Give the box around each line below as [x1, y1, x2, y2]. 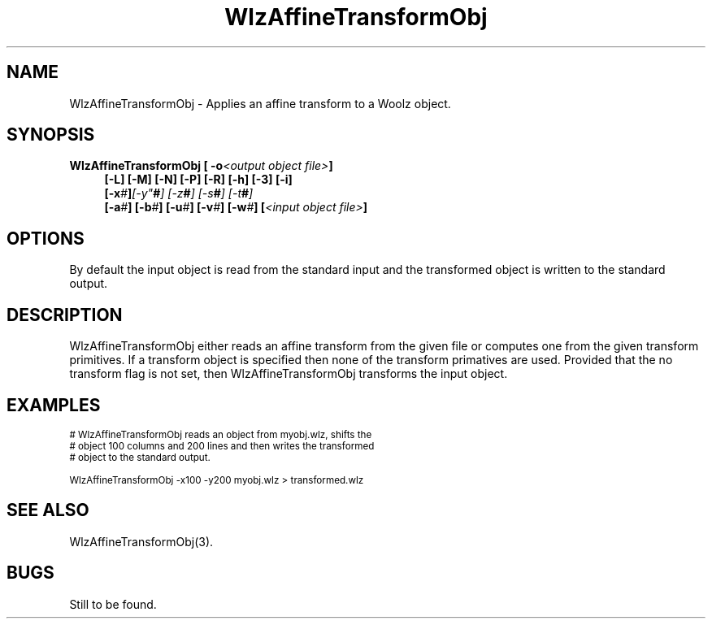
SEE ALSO [7, 500, 89, 521]
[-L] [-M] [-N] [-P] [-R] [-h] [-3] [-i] [104, 172, 293, 187]
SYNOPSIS [7, 124, 95, 145]
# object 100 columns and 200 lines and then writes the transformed [69, 440, 375, 452]
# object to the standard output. [69, 451, 211, 463]
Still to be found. [69, 597, 157, 611]
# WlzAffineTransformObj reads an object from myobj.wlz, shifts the [69, 428, 372, 441]
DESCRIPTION [7, 304, 123, 325]
